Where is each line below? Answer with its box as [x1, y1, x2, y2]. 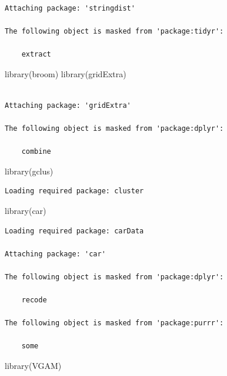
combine [21, 147, 51, 156]
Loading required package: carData [5, 226, 144, 235]
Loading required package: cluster [5, 187, 144, 196]
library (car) [5, 204, 46, 216]
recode [21, 296, 47, 305]
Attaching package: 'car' [5, 249, 106, 258]
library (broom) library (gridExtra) [5, 67, 126, 80]
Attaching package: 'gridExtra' [5, 101, 131, 110]
